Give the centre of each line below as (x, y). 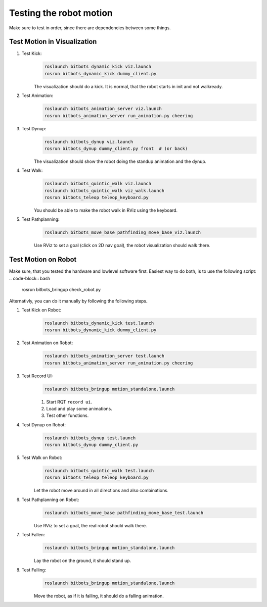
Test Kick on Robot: (42, 310)
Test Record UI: (37, 376)
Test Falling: (34, 570)
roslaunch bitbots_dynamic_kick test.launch (99, 323)
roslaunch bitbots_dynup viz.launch (89, 142)
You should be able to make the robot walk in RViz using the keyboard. (106, 210)
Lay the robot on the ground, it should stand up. (82, 561)
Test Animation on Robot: (47, 343)
